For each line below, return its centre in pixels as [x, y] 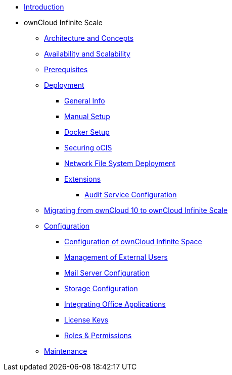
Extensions [83, 179]
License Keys [86, 320]
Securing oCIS [88, 148]
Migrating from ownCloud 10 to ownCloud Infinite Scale [136, 210]
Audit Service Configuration [131, 195]
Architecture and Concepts [89, 38]
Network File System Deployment [120, 163]
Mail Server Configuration [107, 273]
